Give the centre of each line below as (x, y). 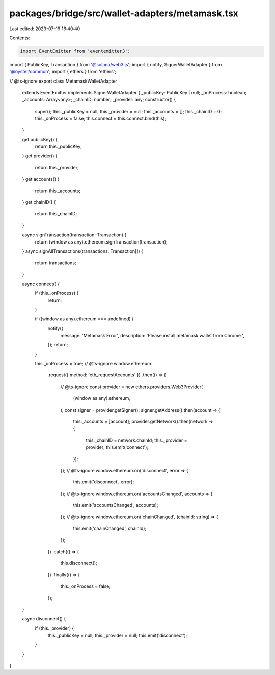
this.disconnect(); (79, 563)
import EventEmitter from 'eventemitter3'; (75, 51)
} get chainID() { (39, 202)
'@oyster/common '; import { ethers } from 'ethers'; (63, 72)
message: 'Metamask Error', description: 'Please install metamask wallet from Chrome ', (152, 335)
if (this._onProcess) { (57, 293)
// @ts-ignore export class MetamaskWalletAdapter (63, 81)
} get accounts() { (41, 179)
